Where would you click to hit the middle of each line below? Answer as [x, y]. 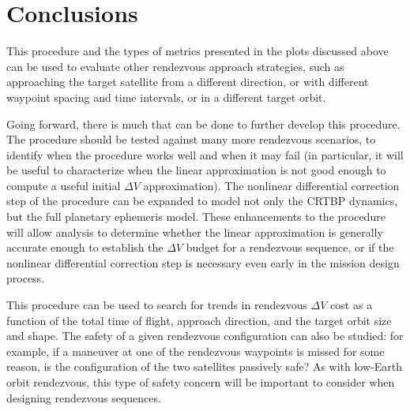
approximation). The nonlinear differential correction [271, 185]
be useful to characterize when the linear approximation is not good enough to [196, 170]
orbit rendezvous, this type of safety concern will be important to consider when [201, 382]
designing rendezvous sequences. [84, 397]
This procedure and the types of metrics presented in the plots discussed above [197, 51]
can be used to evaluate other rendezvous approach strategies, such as [175, 66]
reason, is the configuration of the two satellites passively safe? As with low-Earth [205, 366]
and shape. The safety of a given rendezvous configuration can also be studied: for [205, 336]
